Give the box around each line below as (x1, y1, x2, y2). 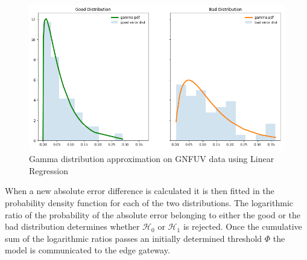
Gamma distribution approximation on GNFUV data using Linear (29, 152, 274, 165)
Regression (29, 164, 68, 177)
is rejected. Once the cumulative (183, 220, 302, 233)
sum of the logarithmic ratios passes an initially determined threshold (5, 232, 262, 244)
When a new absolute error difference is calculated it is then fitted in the (5, 184, 274, 197)
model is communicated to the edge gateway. (5, 244, 170, 256)
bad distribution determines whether (5, 220, 140, 233)
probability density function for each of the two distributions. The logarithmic (5, 196, 294, 209)
